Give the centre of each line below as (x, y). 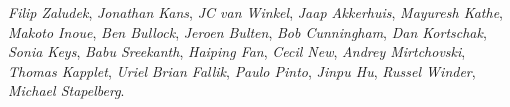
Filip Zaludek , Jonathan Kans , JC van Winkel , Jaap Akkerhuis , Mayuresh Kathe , (255, 12)
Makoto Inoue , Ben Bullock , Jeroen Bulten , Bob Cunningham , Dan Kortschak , (247, 31)
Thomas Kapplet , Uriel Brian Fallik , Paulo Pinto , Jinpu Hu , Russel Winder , (242, 70)
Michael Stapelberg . (66, 90)
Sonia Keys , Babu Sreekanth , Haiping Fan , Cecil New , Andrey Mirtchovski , (237, 51)
